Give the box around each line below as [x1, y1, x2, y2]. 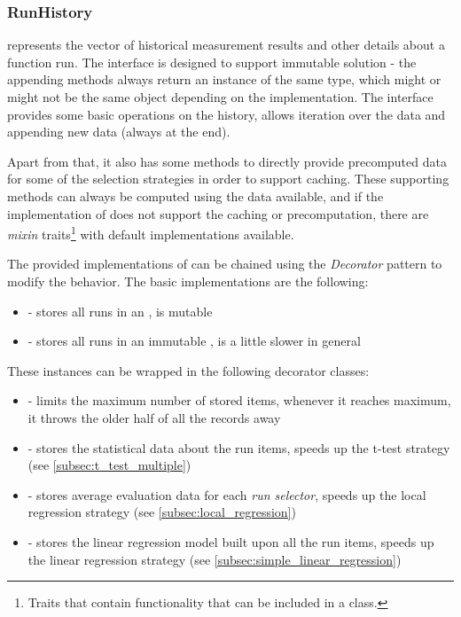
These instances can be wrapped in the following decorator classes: [7, 361, 370, 379]
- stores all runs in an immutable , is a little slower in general [27, 332, 361, 350]
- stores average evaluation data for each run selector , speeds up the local [27, 485, 426, 504]
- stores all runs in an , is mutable [27, 301, 213, 320]
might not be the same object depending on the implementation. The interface [7, 88, 434, 105]
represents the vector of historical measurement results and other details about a [7, 35, 445, 54]
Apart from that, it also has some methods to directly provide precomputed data [7, 152, 447, 170]
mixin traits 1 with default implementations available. [7, 223, 294, 243]
